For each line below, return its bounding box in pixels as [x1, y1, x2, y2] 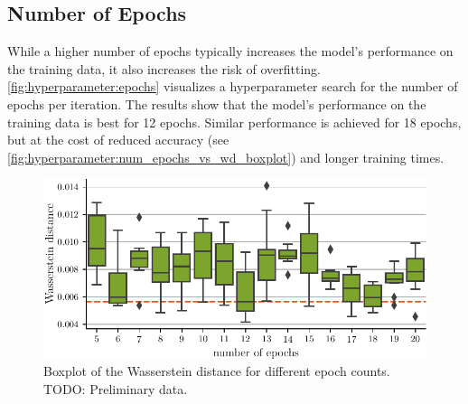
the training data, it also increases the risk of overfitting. [7, 59, 321, 78]
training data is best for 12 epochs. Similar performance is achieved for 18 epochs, [7, 112, 462, 131]
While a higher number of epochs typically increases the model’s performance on [7, 42, 454, 61]
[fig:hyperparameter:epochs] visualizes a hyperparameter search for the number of [7, 77, 458, 96]
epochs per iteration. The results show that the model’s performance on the [7, 94, 426, 113]
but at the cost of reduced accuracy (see [7, 130, 229, 149]
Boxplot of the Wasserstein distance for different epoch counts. [43, 362, 390, 381]
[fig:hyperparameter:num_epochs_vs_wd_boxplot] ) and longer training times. [7, 147, 445, 166]
